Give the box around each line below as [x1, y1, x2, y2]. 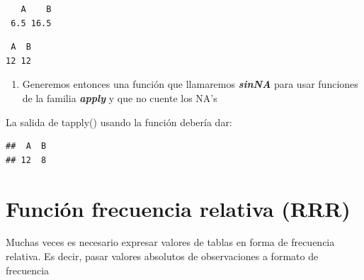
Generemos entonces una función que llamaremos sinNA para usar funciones [22, 77, 358, 91]
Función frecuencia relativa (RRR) [6, 194, 351, 223]
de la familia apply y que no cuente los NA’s [22, 90, 217, 105]
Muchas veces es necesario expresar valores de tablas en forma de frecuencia [6, 235, 335, 250]
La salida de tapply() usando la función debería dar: [6, 114, 232, 129]
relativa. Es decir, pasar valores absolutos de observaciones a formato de [6, 249, 319, 264]
